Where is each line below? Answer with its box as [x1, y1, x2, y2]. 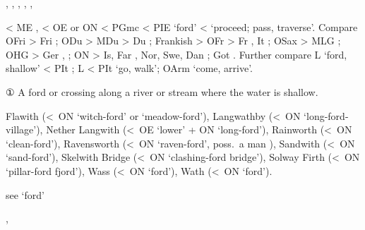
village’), [6, 122, 43, 137]
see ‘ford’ [6, 187, 44, 202]
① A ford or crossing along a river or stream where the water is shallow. [6, 84, 318, 99]
